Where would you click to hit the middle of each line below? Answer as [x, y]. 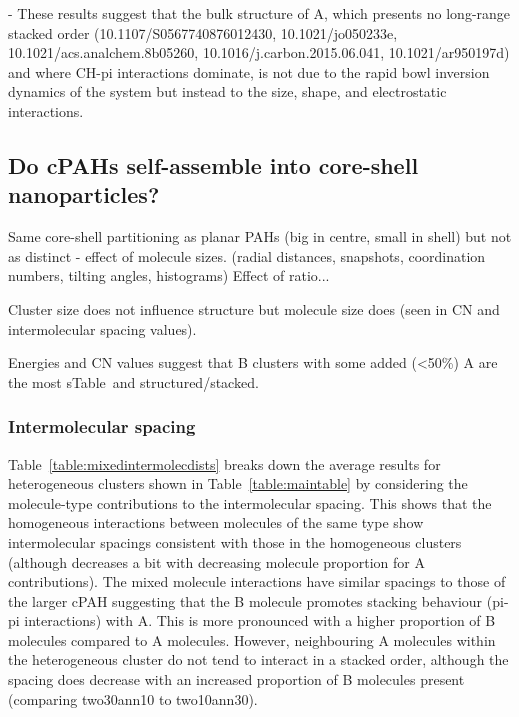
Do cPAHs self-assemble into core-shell [213, 164]
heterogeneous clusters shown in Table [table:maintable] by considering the [238, 483]
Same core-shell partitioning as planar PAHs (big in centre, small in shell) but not [260, 236]
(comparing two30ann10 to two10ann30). [133, 698]
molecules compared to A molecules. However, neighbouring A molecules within [252, 639]
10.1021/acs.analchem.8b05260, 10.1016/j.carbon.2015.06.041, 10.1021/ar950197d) [259, 52]
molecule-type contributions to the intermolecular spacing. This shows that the [250, 502]
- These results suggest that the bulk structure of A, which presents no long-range [259, 13]
